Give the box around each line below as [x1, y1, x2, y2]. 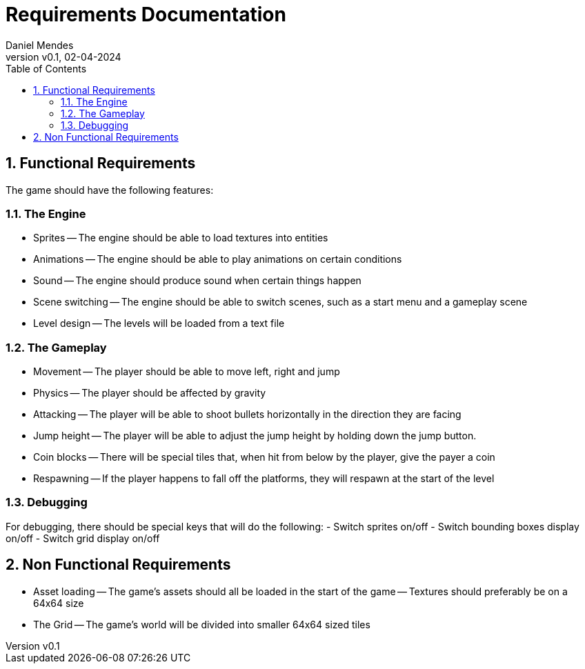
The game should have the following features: [6, 183, 214, 196]
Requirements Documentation [6, 3, 286, 26]
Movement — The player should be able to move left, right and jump [33, 366, 340, 378]
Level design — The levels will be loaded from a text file [33, 317, 285, 330]
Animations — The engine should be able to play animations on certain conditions [33, 253, 402, 266]
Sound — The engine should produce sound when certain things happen [33, 274, 361, 287]
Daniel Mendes [6, 39, 74, 51]
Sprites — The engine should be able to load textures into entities [33, 232, 328, 244]
